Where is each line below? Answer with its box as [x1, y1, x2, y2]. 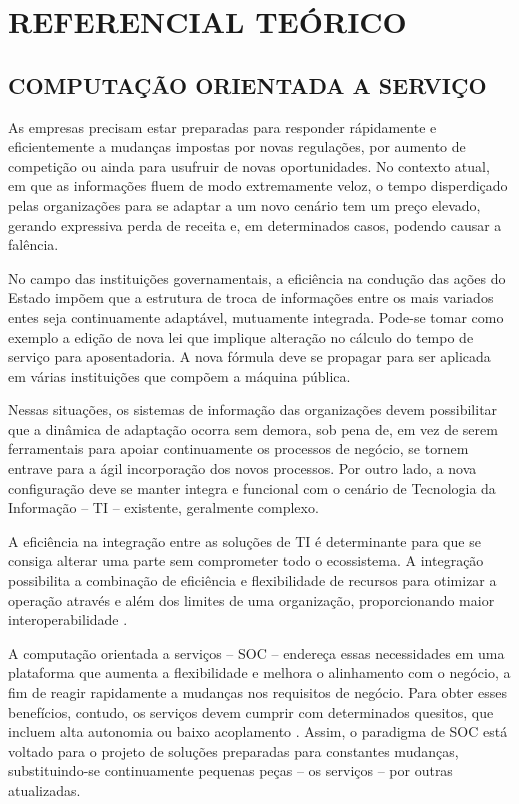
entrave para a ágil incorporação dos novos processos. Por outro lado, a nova [8, 458, 477, 479]
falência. [8, 234, 59, 255]
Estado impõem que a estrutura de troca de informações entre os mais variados [8, 287, 494, 308]
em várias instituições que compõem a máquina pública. [8, 365, 351, 386]
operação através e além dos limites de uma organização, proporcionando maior [8, 589, 495, 610]
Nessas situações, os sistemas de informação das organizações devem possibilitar [8, 399, 498, 420]
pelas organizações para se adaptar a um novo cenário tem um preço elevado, [8, 194, 481, 215]
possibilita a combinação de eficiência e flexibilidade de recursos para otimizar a [8, 570, 497, 591]
